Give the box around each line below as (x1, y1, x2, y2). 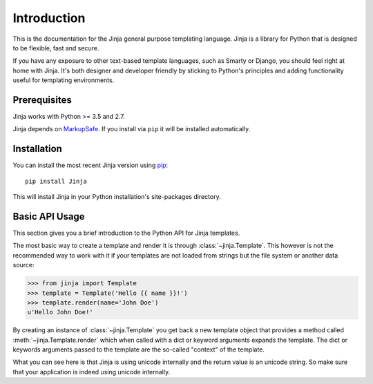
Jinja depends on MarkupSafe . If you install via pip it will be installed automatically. (12, 125, 251, 133)
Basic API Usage (12, 211, 86, 222)
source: (12, 261, 35, 269)
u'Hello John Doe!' (27, 308, 93, 316)
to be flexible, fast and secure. (12, 44, 99, 52)
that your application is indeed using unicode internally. (12, 367, 171, 376)
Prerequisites (12, 94, 72, 106)
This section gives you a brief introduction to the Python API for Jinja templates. (12, 229, 240, 237)
